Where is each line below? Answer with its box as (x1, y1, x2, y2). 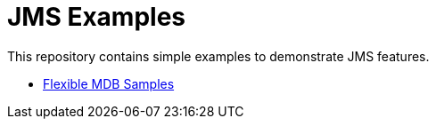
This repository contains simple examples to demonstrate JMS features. (7, 48, 430, 64)
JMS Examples (7, 2, 186, 32)
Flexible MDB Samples (43, 75, 175, 91)
